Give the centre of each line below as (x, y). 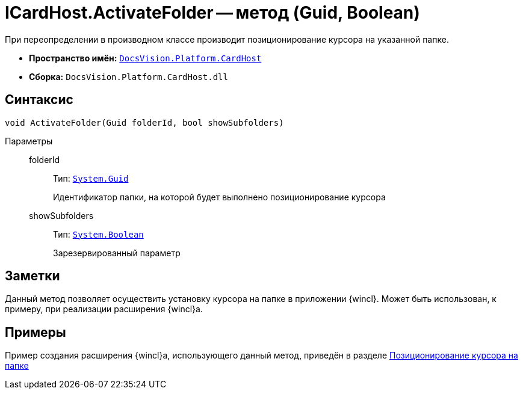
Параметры (29, 141)
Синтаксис (39, 100)
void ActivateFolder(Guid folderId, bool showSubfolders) (144, 122)
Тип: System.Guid (91, 178)
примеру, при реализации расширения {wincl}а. (104, 309)
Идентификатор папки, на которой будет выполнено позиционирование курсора (219, 197)
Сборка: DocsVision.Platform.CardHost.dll (128, 76)
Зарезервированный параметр (117, 253)
